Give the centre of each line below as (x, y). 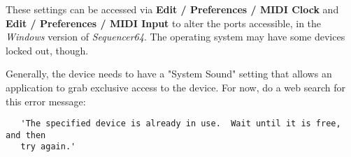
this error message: (46, 101)
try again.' (48, 147)
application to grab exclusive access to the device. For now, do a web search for (175, 87)
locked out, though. (47, 50)
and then (26, 135)
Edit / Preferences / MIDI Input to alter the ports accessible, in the (164, 23)
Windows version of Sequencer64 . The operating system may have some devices (175, 37)
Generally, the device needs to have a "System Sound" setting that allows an (169, 74)
